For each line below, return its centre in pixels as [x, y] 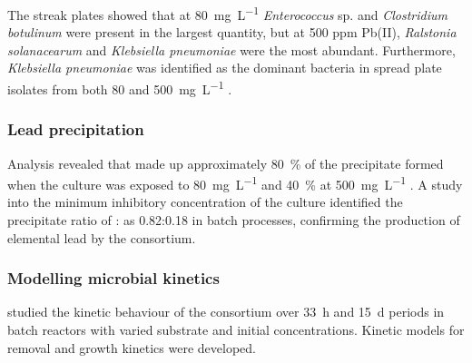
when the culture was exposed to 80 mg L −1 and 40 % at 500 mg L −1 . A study [235, 183]
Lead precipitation [76, 129]
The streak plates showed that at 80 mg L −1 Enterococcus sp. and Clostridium [227, 13]
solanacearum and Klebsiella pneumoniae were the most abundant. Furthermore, [231, 49]
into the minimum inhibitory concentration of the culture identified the [205, 202]
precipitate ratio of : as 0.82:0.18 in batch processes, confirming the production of [234, 219]
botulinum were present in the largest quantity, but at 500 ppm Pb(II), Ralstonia [232, 32]
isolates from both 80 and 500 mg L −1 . [120, 88]
